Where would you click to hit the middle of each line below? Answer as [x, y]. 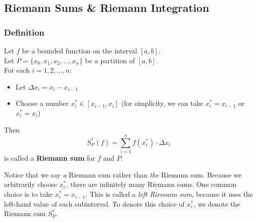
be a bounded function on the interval [79, 50]
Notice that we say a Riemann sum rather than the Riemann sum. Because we [123, 174]
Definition [24, 32]
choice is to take [28, 194]
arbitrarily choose [31, 184]
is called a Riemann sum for [50, 158]
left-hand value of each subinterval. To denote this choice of [94, 203]
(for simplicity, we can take [162, 103]
